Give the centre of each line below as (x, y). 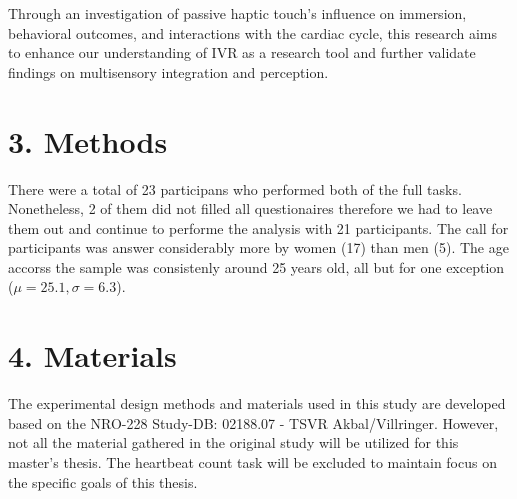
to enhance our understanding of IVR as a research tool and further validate (242, 52)
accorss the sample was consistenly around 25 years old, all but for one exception (256, 266)
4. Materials (92, 355)
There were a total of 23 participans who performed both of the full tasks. (235, 188)
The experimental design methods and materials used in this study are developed (257, 403)
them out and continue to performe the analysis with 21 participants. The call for (258, 227)
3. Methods (88, 140)
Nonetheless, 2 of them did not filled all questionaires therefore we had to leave (250, 208)
